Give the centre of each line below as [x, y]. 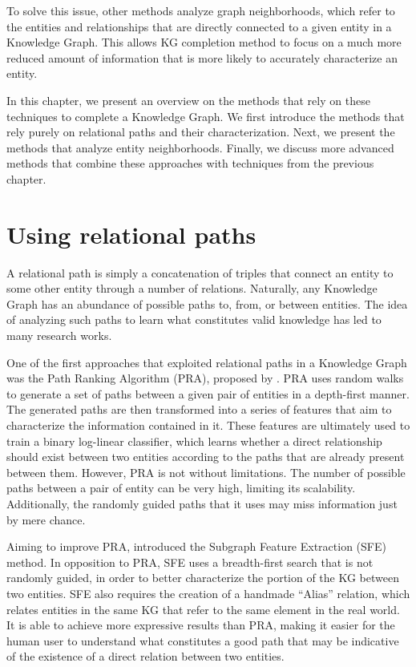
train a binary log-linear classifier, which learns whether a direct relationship [194, 441]
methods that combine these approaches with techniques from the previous [190, 163]
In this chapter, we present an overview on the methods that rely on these [188, 100]
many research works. [59, 336]
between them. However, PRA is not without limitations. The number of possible [206, 472]
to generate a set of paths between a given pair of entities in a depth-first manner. [208, 393]
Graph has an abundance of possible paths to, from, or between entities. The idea [207, 303]
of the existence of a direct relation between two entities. [145, 656]
